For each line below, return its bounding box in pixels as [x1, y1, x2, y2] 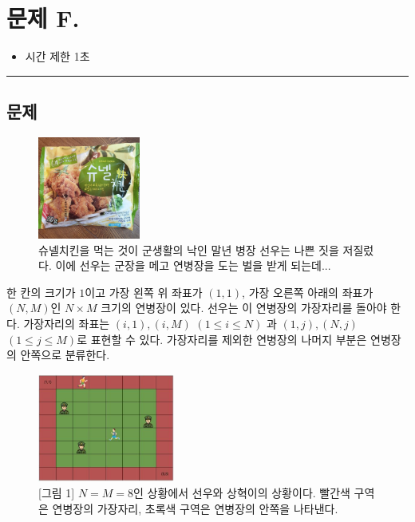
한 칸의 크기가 [6, 283, 76, 300]
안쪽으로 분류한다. [20, 346, 110, 363]
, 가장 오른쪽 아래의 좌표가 [242, 283, 373, 300]
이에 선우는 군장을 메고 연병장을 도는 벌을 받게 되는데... [55, 257, 331, 274]
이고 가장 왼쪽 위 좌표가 [85, 283, 203, 300]
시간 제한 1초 [25, 48, 90, 65]
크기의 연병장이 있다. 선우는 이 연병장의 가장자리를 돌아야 [101, 299, 387, 316]
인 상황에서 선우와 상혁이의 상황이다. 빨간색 [133, 484, 350, 501]
